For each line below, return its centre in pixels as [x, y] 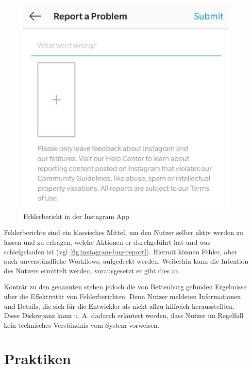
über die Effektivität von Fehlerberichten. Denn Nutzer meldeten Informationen [123, 296]
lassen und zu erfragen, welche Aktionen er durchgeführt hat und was [107, 242]
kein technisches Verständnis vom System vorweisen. [82, 325]
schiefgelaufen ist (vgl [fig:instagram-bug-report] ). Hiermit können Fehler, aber [121, 251]
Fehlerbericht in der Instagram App [76, 216]
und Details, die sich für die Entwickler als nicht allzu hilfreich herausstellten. [119, 306]
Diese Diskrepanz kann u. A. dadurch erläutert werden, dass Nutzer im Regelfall [124, 315]
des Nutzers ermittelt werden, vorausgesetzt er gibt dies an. [92, 270]
